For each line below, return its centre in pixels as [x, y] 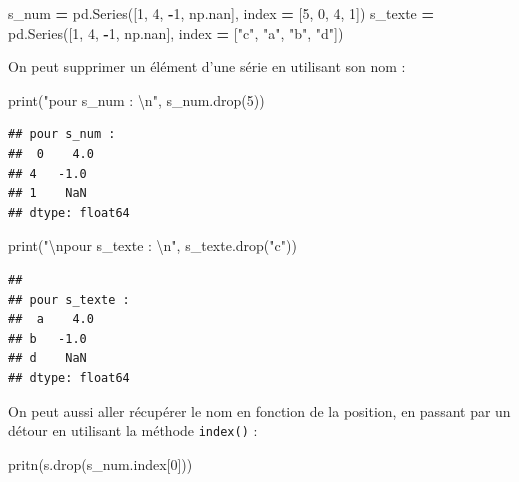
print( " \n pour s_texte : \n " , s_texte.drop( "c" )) [152, 245]
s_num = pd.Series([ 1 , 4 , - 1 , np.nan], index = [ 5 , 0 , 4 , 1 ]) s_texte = [221, 13]
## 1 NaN [47, 193]
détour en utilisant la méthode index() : [133, 430]
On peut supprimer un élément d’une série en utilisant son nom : [207, 66]
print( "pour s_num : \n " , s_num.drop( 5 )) [136, 99]
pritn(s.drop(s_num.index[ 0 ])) [100, 463]
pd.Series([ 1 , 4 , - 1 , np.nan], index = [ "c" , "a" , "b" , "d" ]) [176, 32]
